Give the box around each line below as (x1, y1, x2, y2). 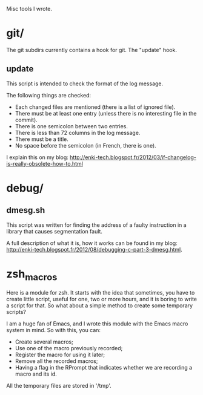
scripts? (6, 308, 26, 316)
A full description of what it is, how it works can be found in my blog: (6, 239, 178, 247)
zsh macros (6, 267, 58, 283)
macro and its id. (15, 370, 58, 377)
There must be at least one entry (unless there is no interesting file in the (15, 109, 197, 117)
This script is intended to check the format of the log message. (6, 80, 164, 87)
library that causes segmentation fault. (6, 227, 103, 235)
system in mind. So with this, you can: (6, 327, 101, 334)
